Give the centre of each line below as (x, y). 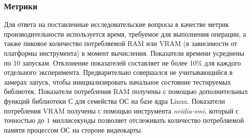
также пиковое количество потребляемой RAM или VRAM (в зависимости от (121, 43)
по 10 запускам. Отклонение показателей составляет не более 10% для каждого (123, 62)
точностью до (24, 120)
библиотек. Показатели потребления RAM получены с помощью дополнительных (126, 91)
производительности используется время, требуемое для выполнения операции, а (125, 34)
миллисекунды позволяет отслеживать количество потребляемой (148, 120)
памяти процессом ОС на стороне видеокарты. (74, 129)
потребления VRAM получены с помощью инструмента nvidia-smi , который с (121, 110)
